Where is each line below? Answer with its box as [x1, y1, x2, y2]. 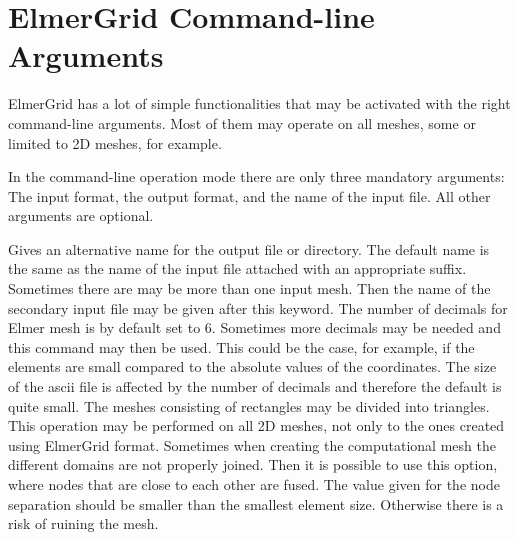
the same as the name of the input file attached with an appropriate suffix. [8, 258, 467, 279]
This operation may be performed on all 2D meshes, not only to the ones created [8, 415, 505, 436]
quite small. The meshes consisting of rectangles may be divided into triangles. [8, 395, 490, 416]
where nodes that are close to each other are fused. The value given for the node [8, 474, 500, 494]
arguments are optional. [8, 205, 154, 226]
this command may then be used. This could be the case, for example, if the [8, 336, 475, 357]
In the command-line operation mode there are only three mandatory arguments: [8, 166, 505, 187]
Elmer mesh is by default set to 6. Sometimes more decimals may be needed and [8, 317, 501, 338]
